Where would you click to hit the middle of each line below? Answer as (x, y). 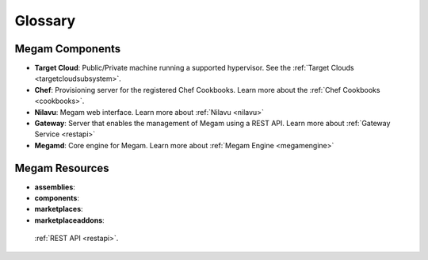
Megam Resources (62, 168)
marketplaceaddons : (69, 220)
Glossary (45, 21)
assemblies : (55, 187)
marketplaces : (59, 209)
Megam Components (68, 49)
